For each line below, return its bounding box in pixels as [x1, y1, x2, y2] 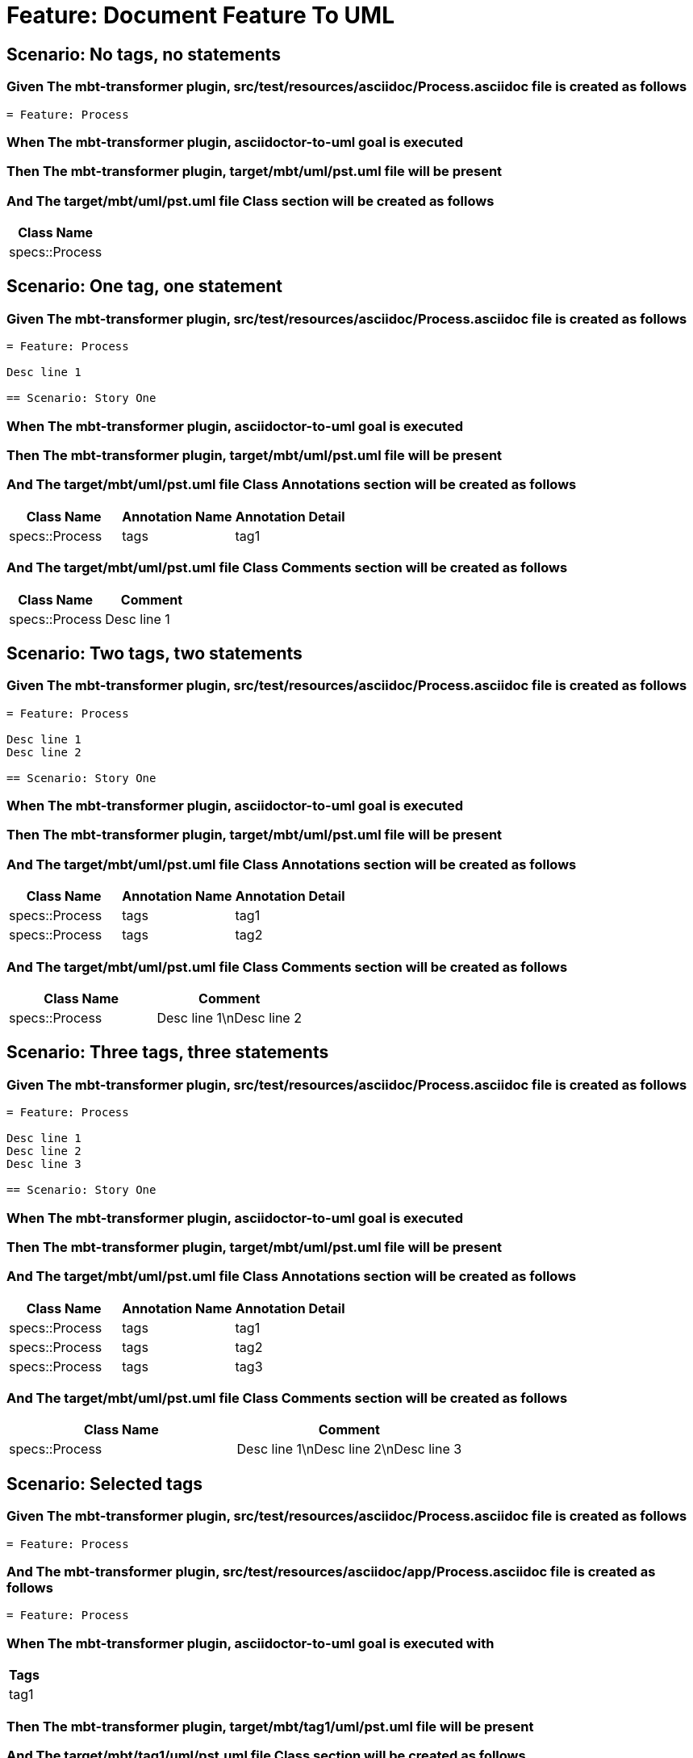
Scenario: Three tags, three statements [6, 1042, 329, 1063]
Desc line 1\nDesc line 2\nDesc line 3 [236, 1441, 462, 1458]
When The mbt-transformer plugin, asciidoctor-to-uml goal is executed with [6, 1635, 495, 1651]
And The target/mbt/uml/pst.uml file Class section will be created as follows [6, 192, 495, 209]
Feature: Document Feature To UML [6, 2, 395, 29]
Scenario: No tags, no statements [6, 44, 282, 65]
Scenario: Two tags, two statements [6, 643, 303, 663]
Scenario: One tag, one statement [6, 276, 283, 297]
